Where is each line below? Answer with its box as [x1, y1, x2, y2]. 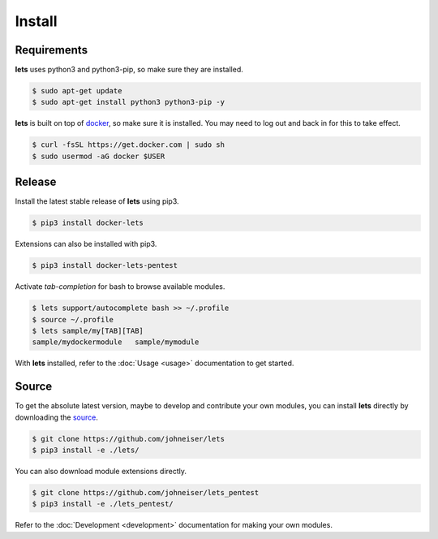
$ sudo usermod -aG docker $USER [32, 151, 165, 161]
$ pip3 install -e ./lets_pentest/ [32, 499, 174, 509]
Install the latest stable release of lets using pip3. [15, 196, 179, 206]
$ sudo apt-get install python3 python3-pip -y [32, 97, 225, 107]
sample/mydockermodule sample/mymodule [32, 338, 200, 347]
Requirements [15, 43, 88, 57]
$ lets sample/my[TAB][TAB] [32, 326, 144, 335]
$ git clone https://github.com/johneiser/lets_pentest [32, 488, 260, 498]
